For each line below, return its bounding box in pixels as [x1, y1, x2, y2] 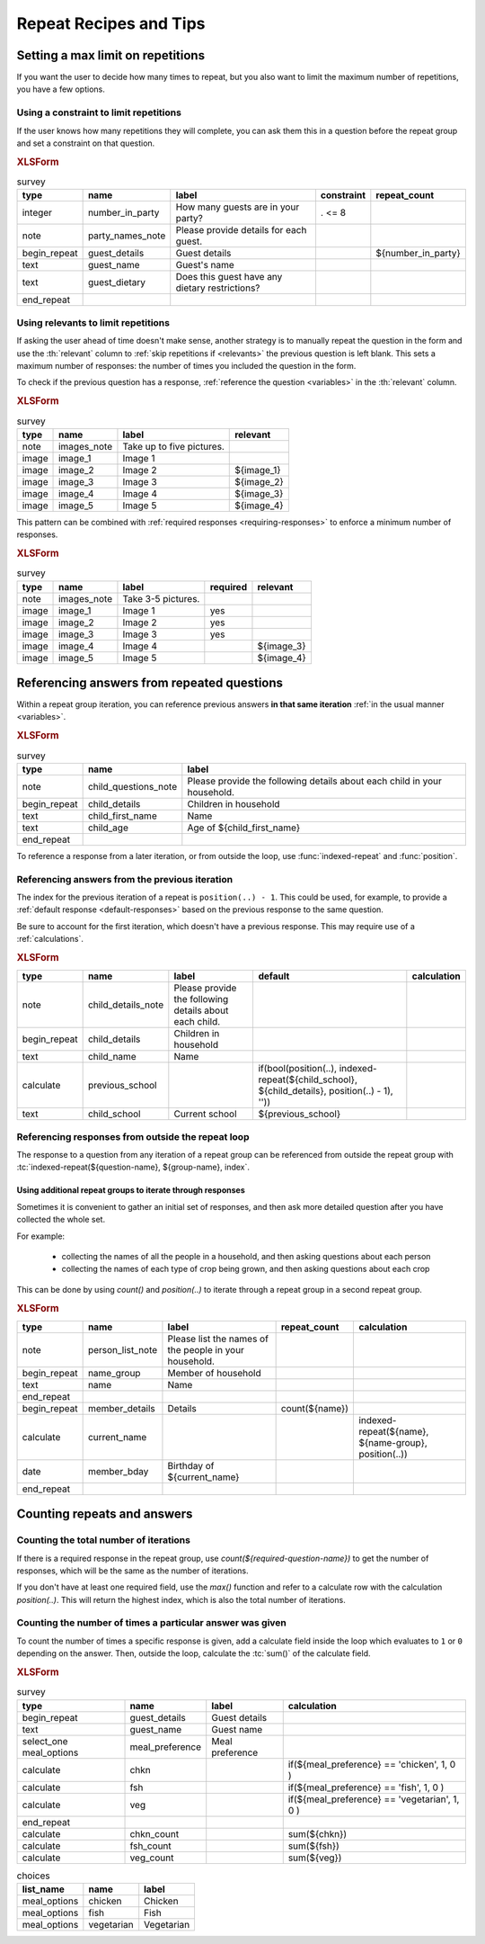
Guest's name [175, 259, 235, 272]
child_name [87, 1051, 137, 1063]
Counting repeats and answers [16, 1507, 193, 1522]
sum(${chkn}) [287, 1827, 348, 1840]
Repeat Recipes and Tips [16, 13, 206, 33]
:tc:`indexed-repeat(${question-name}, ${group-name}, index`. [16, 1161, 251, 1173]
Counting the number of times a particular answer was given [16, 1617, 287, 1629]
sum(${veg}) [287, 1851, 342, 1864]
